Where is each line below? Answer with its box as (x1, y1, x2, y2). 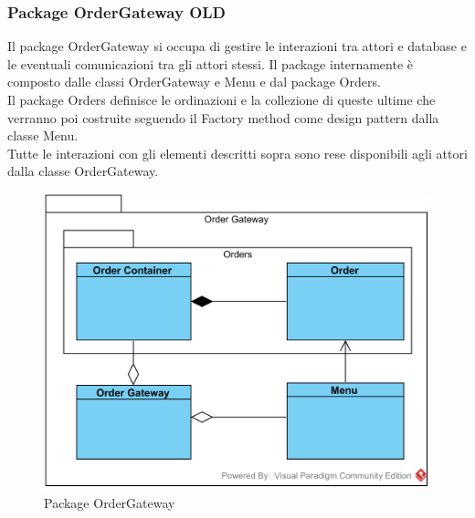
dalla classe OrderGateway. (7, 161, 159, 181)
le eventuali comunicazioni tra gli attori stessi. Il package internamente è (7, 54, 414, 73)
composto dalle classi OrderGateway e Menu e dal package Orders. (7, 72, 381, 91)
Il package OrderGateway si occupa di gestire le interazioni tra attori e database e (7, 36, 467, 56)
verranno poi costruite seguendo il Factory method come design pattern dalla (7, 108, 439, 127)
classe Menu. (7, 126, 79, 145)
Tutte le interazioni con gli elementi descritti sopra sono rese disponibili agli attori (7, 143, 468, 162)
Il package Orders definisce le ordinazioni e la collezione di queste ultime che (7, 90, 436, 109)
